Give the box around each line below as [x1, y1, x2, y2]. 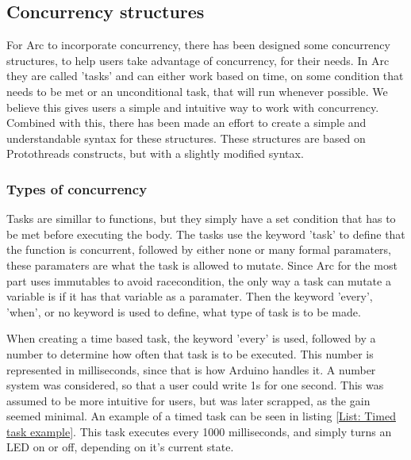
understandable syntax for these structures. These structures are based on [6, 129, 366, 146]
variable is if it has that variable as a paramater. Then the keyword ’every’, [6, 288, 373, 305]
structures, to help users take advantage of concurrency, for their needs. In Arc [6, 52, 390, 68]
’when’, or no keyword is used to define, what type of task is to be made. [6, 303, 361, 320]
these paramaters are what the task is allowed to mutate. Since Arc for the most [6, 256, 398, 273]
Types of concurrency [6, 178, 148, 198]
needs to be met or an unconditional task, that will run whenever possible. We [6, 82, 388, 99]
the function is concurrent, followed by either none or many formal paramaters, [6, 241, 392, 258]
